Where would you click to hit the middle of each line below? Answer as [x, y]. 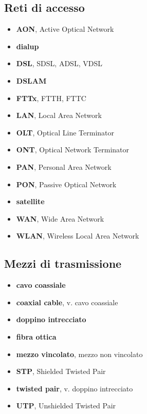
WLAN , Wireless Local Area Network [78, 236]
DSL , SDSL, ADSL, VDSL [59, 63]
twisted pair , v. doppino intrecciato [75, 388]
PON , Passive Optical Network [66, 184]
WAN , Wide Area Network [60, 218]
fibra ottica [36, 336]
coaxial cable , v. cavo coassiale [67, 302]
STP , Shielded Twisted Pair [61, 371]
